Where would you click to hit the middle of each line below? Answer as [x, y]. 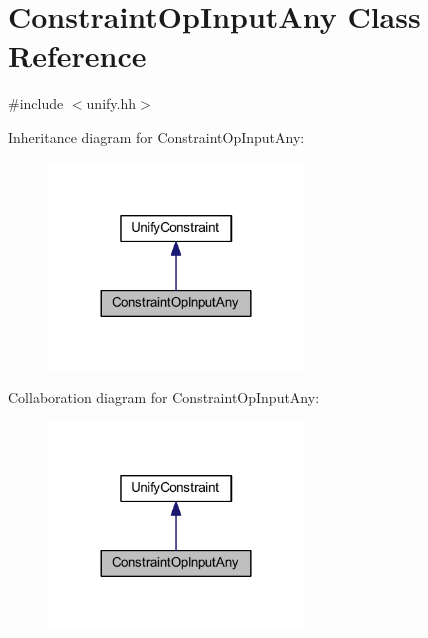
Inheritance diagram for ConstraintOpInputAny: [156, 136]
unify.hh [111, 103]
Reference [77, 55]
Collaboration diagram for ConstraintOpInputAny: [164, 397]
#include [36, 103]
